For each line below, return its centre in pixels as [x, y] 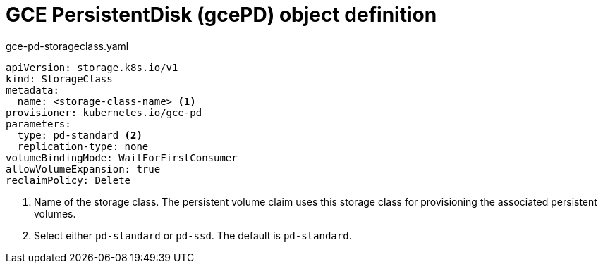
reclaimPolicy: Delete [68, 180]
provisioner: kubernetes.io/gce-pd [104, 112]
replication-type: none [83, 146]
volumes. [55, 213]
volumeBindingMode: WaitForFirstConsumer [122, 157]
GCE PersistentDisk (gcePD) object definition [221, 15]
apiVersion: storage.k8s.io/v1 [92, 67]
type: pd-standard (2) [80, 135]
